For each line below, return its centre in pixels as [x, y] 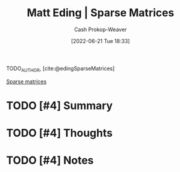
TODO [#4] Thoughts [60, 133]
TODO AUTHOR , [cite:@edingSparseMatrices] [60, 69]
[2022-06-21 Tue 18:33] [100, 41]
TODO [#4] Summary [60, 105]
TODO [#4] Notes [50, 160]
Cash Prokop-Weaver [100, 29]
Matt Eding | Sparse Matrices [100, 13]
